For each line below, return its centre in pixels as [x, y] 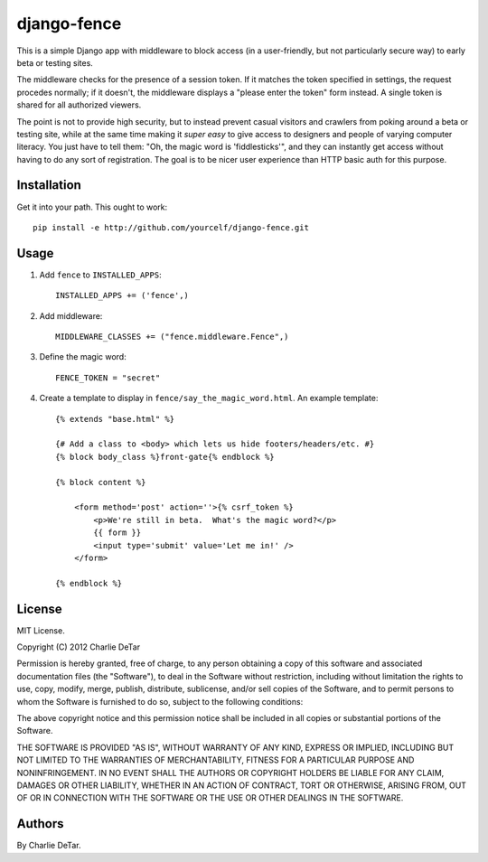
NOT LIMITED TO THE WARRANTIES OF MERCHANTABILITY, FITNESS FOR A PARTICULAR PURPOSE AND [216, 760]
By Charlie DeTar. [49, 846]
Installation [49, 185]
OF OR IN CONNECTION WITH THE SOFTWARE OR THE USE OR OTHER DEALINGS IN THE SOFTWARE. [210, 798]
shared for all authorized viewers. [79, 105]
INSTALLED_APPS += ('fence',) [122, 295]
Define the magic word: [83, 357]
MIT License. [41, 630]
